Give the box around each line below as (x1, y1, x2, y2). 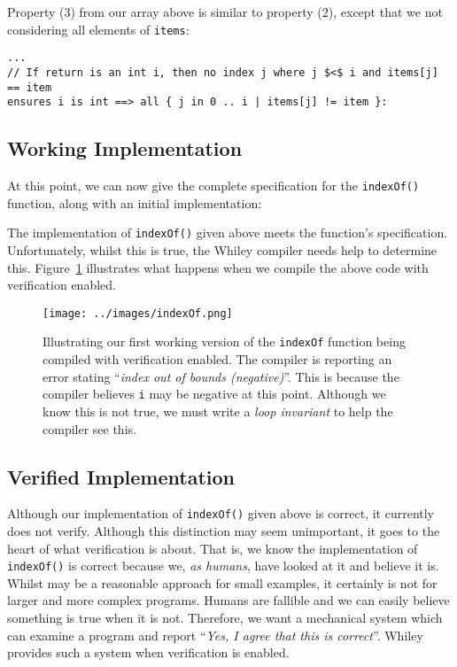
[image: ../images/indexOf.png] (43, 306, 233, 320)
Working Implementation (7, 135, 243, 162)
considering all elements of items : (7, 19, 190, 38)
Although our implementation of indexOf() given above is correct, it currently (7, 504, 435, 523)
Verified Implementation (7, 462, 235, 490)
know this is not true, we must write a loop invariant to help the (43, 401, 393, 420)
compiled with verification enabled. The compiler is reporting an (43, 350, 392, 368)
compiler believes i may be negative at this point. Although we (43, 384, 386, 403)
